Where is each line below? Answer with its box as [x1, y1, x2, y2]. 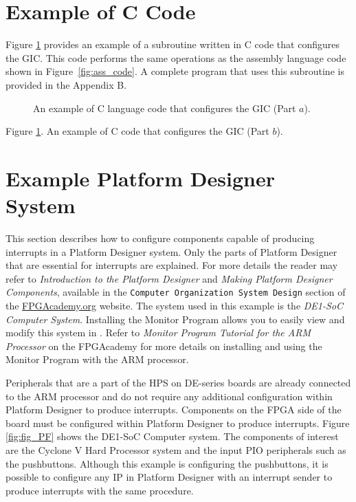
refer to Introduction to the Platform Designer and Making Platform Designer [5, 271, 333, 285]
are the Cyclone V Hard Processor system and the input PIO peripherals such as [5, 442, 346, 457]
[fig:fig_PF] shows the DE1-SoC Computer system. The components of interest [5, 429, 339, 444]
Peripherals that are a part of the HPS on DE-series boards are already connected [5, 375, 351, 389]
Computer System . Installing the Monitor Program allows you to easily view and [5, 312, 345, 326]
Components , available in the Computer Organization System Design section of [5, 285, 346, 299]
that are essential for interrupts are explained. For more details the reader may [5, 258, 338, 272]
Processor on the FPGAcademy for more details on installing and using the [5, 338, 322, 353]
